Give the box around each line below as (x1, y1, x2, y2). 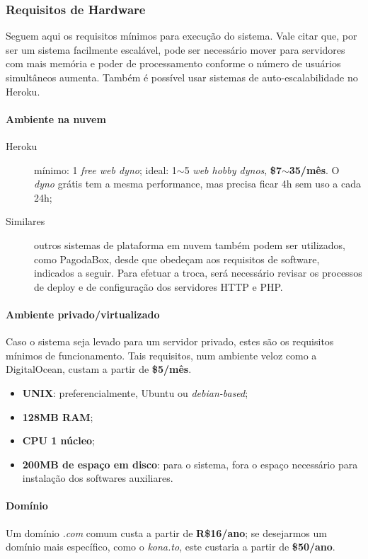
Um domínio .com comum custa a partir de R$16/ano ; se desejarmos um (6, 525, 327, 540)
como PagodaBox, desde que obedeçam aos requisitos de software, (34, 251, 320, 266)
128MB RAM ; (22, 409, 93, 424)
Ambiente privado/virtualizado (6, 306, 160, 321)
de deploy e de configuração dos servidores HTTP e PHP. (34, 279, 283, 294)
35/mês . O (289, 162, 340, 177)
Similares (6, 214, 45, 229)
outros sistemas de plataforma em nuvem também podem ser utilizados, (34, 237, 345, 252)
